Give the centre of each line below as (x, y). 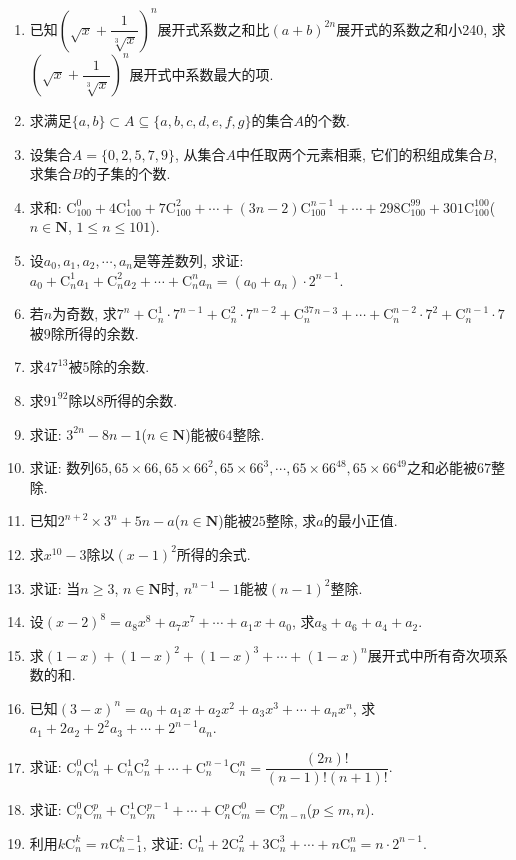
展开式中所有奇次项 (430, 654)
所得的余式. (213, 553)
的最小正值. (360, 520)
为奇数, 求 (84, 313)
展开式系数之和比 (213, 28)
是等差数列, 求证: (188, 259)
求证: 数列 (62, 467)
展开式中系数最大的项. (201, 73)
